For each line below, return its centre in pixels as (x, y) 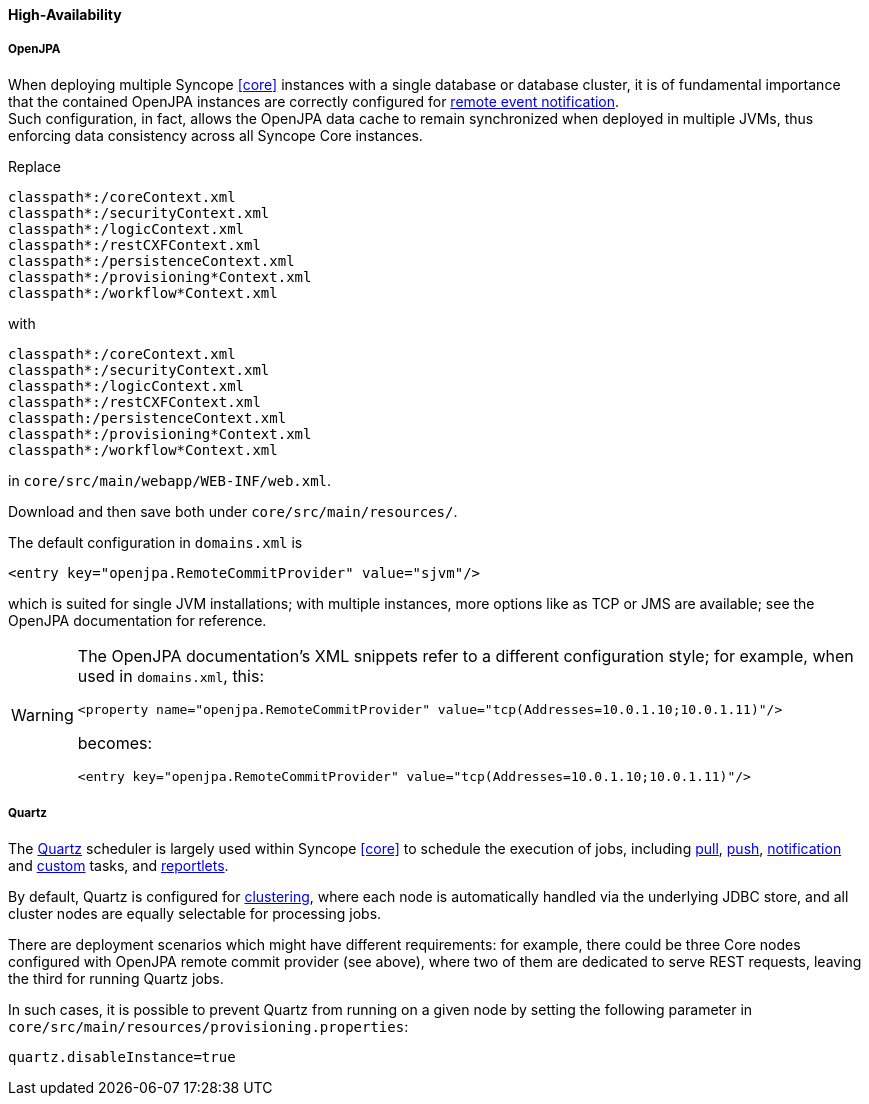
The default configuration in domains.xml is (155, 542)
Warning (42, 714)
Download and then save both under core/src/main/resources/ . (233, 511)
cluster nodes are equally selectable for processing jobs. (195, 913)
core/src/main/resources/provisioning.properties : (208, 1026)
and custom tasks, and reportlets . (118, 865)
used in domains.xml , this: (170, 675)
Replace (34, 166)
